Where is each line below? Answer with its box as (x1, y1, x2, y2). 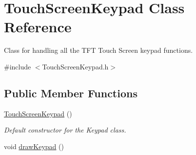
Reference (4, 17, 72, 37)
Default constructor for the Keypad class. (4, 125, 126, 135)
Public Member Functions (4, 85, 137, 100)
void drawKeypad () (4, 141, 64, 151)
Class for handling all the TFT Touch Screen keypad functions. (4, 45, 193, 55)
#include (4, 61, 31, 71)
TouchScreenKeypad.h (42, 61, 109, 71)
